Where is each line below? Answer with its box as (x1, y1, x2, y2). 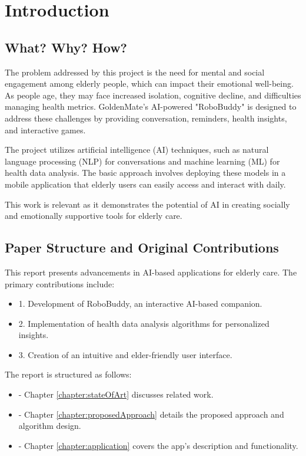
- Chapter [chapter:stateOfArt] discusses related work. (18, 388, 214, 401)
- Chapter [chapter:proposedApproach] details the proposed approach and (18, 408, 284, 420)
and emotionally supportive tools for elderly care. (5, 209, 182, 222)
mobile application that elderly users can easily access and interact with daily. (5, 178, 286, 190)
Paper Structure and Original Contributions (5, 238, 279, 257)
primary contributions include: (5, 277, 115, 290)
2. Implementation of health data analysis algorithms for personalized (18, 317, 270, 329)
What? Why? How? (5, 38, 128, 56)
